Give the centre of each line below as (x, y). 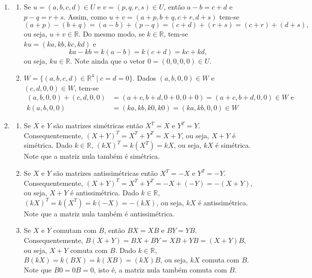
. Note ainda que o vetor (108, 61)
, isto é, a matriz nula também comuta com (161, 269)
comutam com (75, 230)
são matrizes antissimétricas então (106, 173)
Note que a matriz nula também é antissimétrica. (99, 213)
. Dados (144, 77)
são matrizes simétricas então (98, 125)
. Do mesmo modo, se (112, 34)
